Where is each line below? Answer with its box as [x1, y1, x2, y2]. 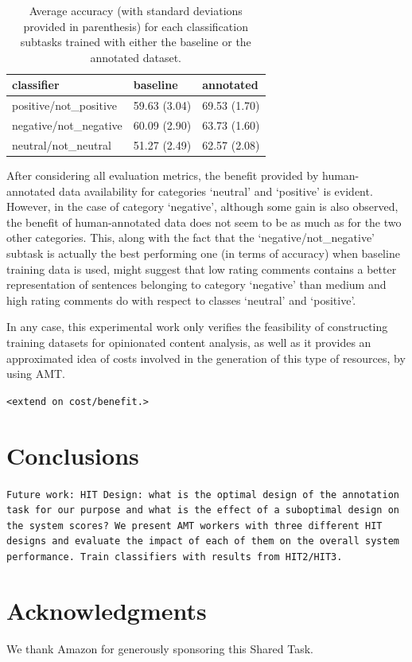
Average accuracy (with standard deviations [29, 2, 243, 18]
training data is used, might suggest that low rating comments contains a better [6, 260, 397, 277]
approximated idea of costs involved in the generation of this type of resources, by [6, 349, 406, 366]
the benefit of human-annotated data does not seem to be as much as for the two [6, 213, 402, 230]
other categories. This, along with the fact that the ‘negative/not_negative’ [6, 229, 375, 246]
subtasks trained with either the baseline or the [20, 33, 251, 50]
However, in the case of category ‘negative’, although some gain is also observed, [6, 198, 398, 215]
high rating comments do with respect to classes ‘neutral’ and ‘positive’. [6, 291, 356, 308]
